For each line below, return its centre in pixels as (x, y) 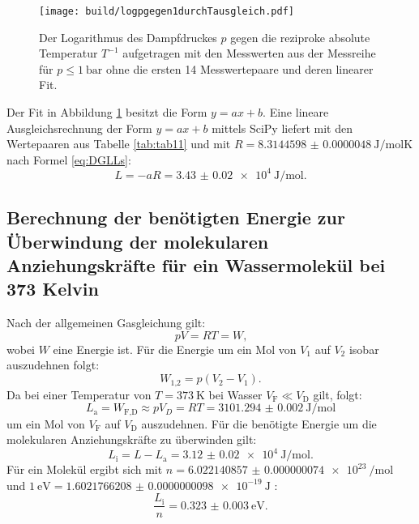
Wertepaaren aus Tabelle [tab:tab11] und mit (119, 144)
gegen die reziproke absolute (300, 37)
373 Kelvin (53, 289)
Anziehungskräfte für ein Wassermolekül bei (196, 265)
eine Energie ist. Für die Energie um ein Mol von (175, 349)
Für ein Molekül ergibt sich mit (85, 469)
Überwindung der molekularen (138, 241)
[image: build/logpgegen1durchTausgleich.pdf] (167, 11)
